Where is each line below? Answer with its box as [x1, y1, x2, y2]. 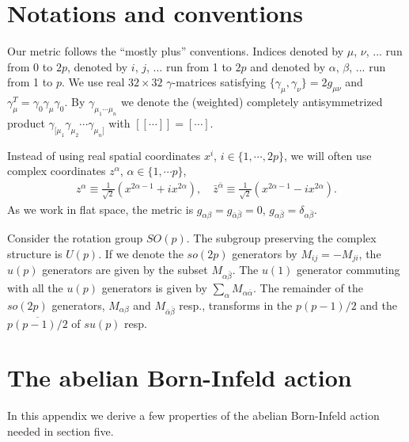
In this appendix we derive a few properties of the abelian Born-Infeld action [7, 407, 380, 424]
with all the [7, 280, 63, 296]
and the [360, 296, 398, 313]
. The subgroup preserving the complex [186, 230, 377, 246]
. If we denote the [98, 245, 184, 261]
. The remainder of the [253, 280, 363, 296]
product [7, 114, 45, 131]
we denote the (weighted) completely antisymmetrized [120, 93, 383, 110]
